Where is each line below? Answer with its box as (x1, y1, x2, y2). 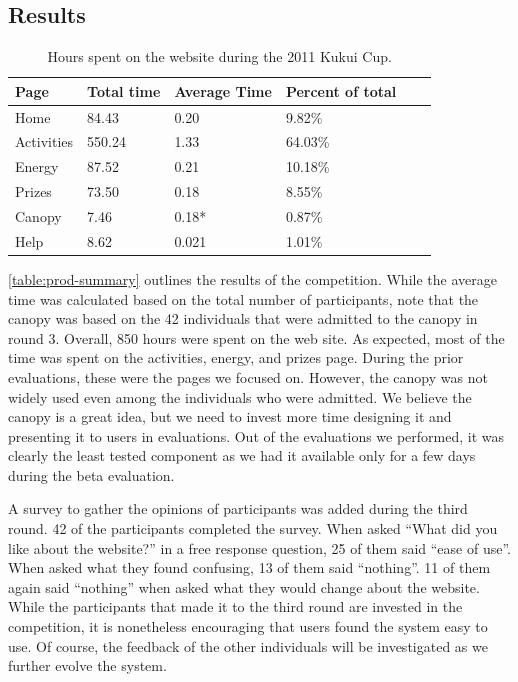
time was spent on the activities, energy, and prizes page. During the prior (8, 347, 464, 368)
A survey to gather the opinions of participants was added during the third (8, 498, 468, 519)
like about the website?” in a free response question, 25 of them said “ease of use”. (8, 537, 511, 558)
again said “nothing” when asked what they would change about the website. (8, 576, 480, 597)
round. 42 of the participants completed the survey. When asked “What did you (8, 518, 498, 539)
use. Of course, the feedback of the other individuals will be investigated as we (8, 635, 488, 656)
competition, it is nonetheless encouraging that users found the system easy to (8, 616, 488, 637)
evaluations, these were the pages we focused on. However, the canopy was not (8, 366, 488, 387)
